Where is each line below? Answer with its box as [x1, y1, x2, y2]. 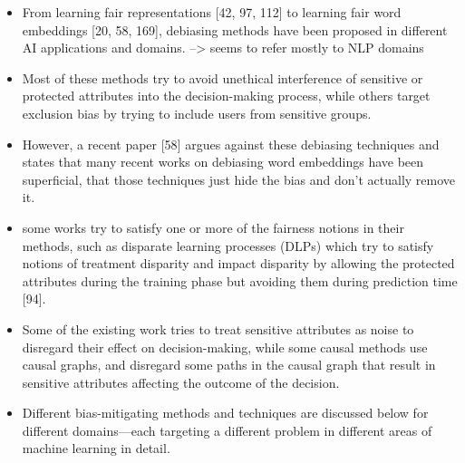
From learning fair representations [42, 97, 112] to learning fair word [22, 3, 402, 21]
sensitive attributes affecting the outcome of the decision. [22, 372, 340, 391]
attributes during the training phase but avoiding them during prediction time [22, 271, 458, 290]
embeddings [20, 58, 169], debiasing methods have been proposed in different [22, 20, 448, 39]
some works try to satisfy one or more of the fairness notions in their [22, 217, 404, 236]
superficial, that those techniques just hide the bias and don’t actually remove [22, 169, 456, 188]
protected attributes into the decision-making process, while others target [22, 86, 431, 105]
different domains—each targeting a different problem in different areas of [22, 420, 432, 439]
